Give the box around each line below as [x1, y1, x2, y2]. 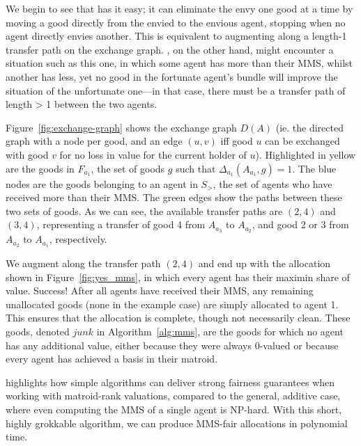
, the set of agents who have [213, 176, 332, 191]
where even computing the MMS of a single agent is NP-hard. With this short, [6, 401, 342, 416]
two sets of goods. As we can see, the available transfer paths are [6, 203, 283, 218]
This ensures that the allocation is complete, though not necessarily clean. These [6, 310, 351, 325]
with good [6, 147, 49, 161]
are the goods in [6, 161, 75, 175]
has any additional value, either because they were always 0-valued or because [6, 337, 339, 352]
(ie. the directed [275, 120, 344, 134]
